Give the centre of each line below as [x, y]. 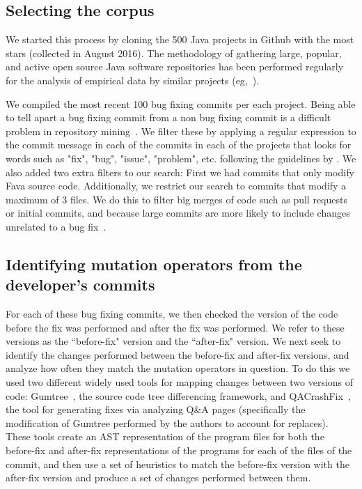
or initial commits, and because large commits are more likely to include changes [178, 213]
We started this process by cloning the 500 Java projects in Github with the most [180, 39]
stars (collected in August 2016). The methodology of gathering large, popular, [174, 53]
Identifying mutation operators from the [154, 264]
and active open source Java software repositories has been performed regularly [175, 67]
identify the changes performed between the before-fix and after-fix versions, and [178, 354]
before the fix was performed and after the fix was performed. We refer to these [175, 327]
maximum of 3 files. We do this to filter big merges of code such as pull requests [176, 199]
